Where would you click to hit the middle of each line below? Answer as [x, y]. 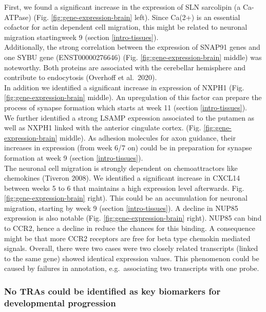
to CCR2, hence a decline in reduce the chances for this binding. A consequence [130, 228]
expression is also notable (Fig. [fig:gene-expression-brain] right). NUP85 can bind [133, 218]
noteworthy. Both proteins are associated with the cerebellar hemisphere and [125, 67]
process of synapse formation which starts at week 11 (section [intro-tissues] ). [126, 107]
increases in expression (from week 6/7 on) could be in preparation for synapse [128, 148]
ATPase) [18, 17]
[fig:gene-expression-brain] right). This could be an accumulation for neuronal [126, 198]
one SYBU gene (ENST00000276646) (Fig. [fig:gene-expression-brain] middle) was [133, 57]
